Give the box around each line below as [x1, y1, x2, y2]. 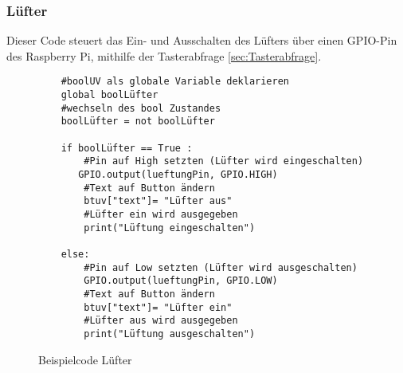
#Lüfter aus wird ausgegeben [84, 315, 238, 327]
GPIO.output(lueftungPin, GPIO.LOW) [84, 275, 278, 287]
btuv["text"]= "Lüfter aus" [84, 195, 233, 207]
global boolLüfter [61, 89, 158, 101]
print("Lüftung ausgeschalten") [84, 328, 256, 340]
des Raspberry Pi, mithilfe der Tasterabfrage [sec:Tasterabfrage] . [6, 47, 322, 64]
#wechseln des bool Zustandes [61, 102, 221, 114]
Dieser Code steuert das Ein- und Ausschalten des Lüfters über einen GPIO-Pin [6, 32, 397, 49]
